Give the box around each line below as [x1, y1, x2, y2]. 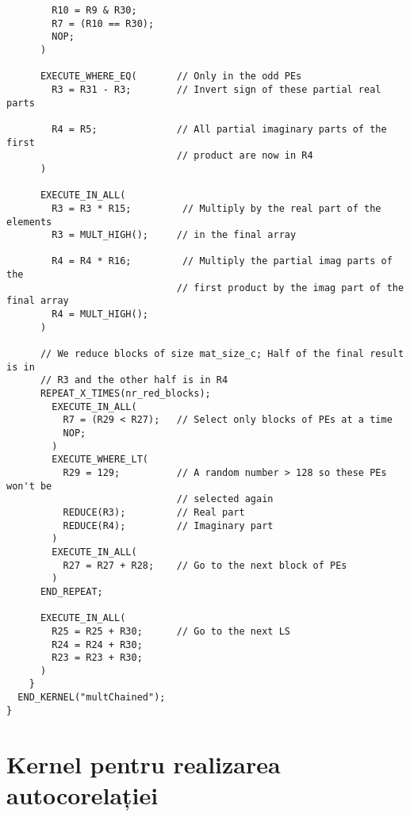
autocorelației [6, 778, 159, 811]
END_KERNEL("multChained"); [17, 692, 166, 704]
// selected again [176, 493, 274, 505]
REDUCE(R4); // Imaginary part [63, 520, 274, 531]
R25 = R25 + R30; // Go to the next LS [52, 625, 290, 637]
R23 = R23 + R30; [52, 652, 143, 664]
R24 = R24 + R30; [52, 639, 143, 650]
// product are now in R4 [176, 150, 313, 162]
